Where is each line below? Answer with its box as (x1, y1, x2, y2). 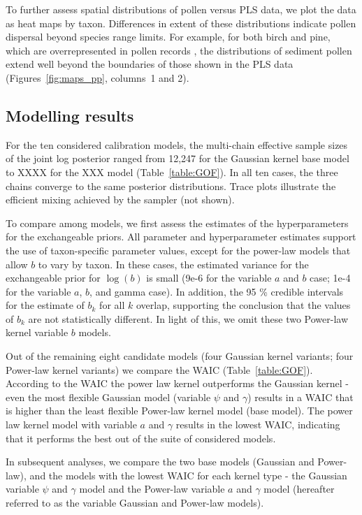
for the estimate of (6, 298, 85, 312)
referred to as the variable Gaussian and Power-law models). (6, 495, 264, 510)
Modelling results (6, 104, 134, 126)
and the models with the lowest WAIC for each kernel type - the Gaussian (29, 467, 347, 482)
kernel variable (6, 325, 68, 340)
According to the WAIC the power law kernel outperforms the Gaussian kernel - (6, 376, 349, 391)
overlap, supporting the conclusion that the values (136, 298, 351, 312)
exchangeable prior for (6, 270, 101, 285)
